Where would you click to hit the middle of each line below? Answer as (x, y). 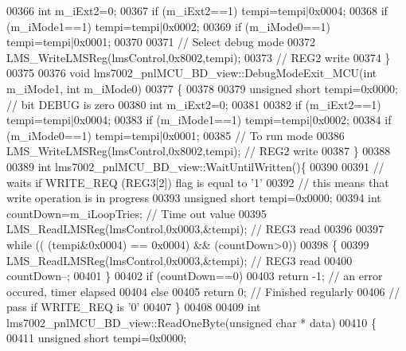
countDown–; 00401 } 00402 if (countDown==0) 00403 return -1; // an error (195, 276)
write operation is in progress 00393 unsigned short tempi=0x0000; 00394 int (194, 198)
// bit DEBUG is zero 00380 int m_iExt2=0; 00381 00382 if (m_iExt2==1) (194, 104)
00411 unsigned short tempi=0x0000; (97, 338)
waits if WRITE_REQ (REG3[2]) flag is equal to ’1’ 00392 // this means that (198, 182)
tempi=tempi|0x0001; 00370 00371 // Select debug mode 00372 (161, 42)
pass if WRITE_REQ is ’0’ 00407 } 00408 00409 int (134, 307)
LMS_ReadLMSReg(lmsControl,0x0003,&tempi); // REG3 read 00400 (180, 260)
